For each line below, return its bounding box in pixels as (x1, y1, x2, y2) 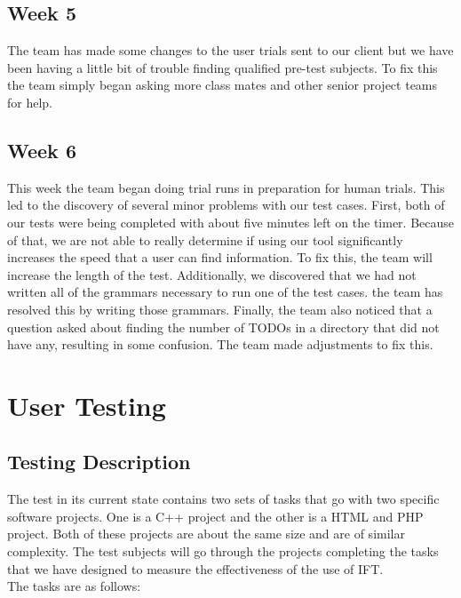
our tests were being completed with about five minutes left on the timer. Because (7, 212, 455, 231)
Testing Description (7, 448, 191, 475)
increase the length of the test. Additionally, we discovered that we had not (7, 265, 417, 283)
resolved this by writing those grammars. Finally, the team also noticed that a (7, 299, 433, 318)
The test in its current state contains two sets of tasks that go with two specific (7, 490, 440, 508)
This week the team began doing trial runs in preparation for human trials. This (7, 178, 445, 196)
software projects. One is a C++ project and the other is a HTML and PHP (7, 506, 424, 525)
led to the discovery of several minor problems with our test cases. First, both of (7, 195, 445, 214)
